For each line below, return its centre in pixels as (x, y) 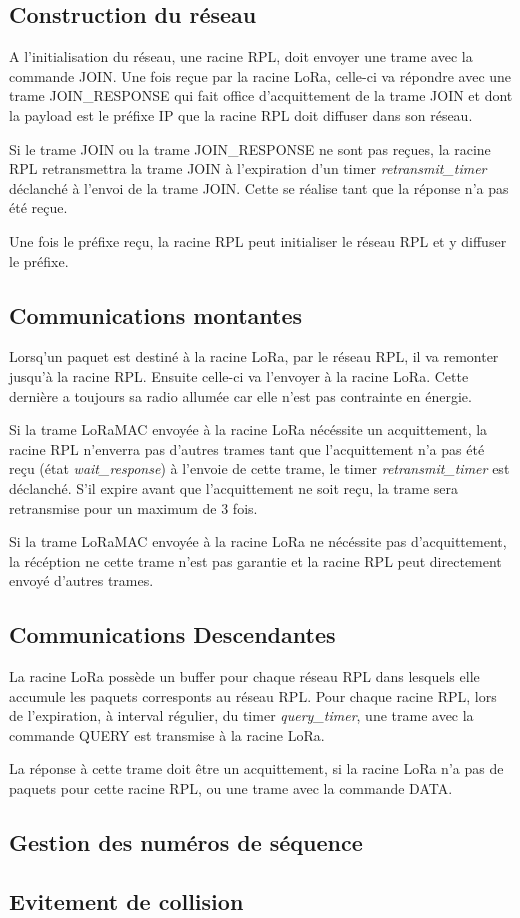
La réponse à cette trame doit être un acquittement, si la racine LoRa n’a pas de (256, 768)
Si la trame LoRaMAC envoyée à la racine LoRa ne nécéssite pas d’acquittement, (258, 541)
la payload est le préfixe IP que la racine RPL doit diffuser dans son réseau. (241, 114)
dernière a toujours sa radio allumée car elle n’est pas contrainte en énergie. (240, 395)
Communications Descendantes (172, 634)
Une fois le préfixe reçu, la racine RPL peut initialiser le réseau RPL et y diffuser (258, 240)
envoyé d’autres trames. (81, 580)
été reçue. (38, 207)
